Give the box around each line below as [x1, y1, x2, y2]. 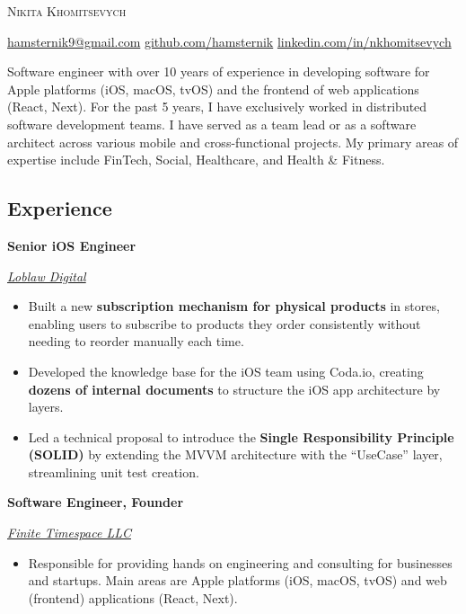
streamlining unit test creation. [28, 462, 199, 481]
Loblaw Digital [7, 266, 86, 285]
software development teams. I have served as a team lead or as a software [7, 114, 417, 133]
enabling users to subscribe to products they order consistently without [28, 314, 421, 333]
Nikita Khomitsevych [7, 2, 127, 20]
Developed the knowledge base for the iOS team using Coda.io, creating [28, 361, 424, 380]
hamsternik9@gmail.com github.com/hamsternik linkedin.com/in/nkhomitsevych [7, 31, 452, 50]
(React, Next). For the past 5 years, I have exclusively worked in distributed [7, 97, 427, 116]
